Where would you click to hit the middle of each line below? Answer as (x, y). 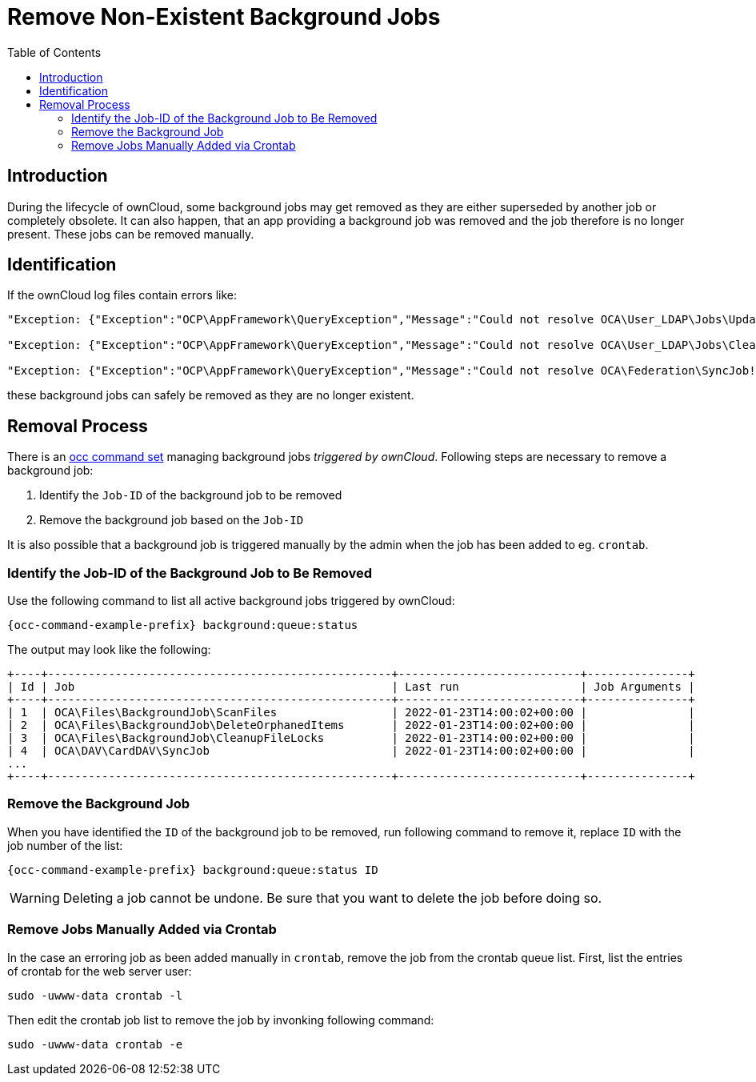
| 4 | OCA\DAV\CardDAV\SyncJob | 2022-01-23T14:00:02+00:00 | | (351, 751)
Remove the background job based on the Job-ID (172, 520)
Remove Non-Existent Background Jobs (224, 17)
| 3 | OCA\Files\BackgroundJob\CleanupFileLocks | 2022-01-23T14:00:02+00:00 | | (351, 738)
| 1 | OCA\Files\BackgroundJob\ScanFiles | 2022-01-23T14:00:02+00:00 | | (351, 713)
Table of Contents (54, 52)
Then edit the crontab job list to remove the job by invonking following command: (221, 1020)
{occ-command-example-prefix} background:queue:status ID (193, 870)
